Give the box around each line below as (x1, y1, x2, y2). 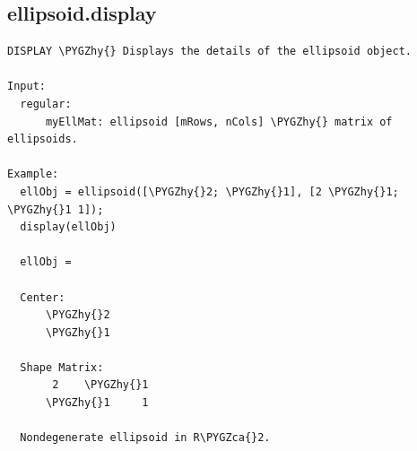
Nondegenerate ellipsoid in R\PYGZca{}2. (20, 431, 271, 445)
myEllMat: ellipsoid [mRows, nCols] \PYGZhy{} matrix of (45, 115, 393, 128)
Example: (7, 168, 59, 181)
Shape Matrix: (20, 360, 104, 374)
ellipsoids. (7, 133, 78, 146)
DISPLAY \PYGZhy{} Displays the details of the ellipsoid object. (7, 45, 413, 58)
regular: (20, 97, 72, 110)
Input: (7, 80, 46, 93)
